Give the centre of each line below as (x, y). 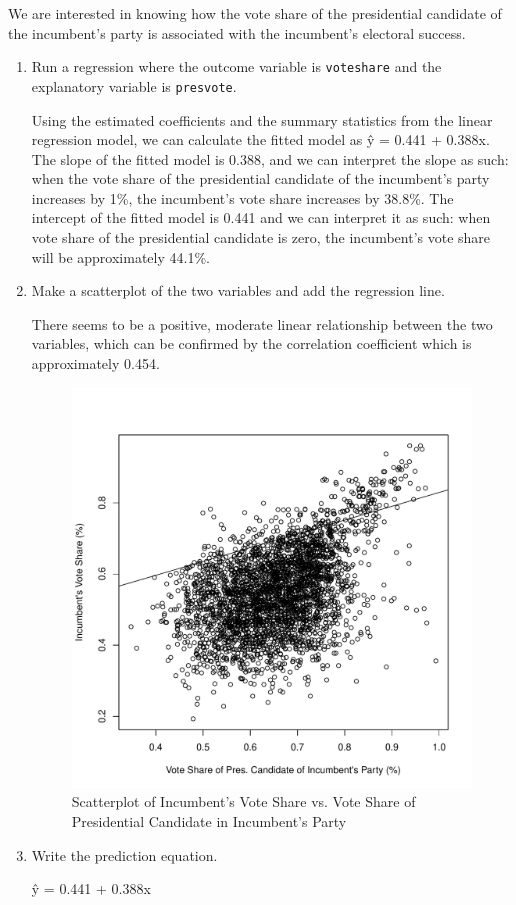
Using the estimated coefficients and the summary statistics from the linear (262, 119)
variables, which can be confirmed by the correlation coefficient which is (251, 343)
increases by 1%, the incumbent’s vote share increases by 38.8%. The (242, 197)
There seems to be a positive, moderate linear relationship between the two (262, 323)
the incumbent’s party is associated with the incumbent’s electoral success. (237, 32)
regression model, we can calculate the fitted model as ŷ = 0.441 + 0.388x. (260, 139)
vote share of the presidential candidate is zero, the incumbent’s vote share (261, 237)
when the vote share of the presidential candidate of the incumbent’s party (260, 178)
